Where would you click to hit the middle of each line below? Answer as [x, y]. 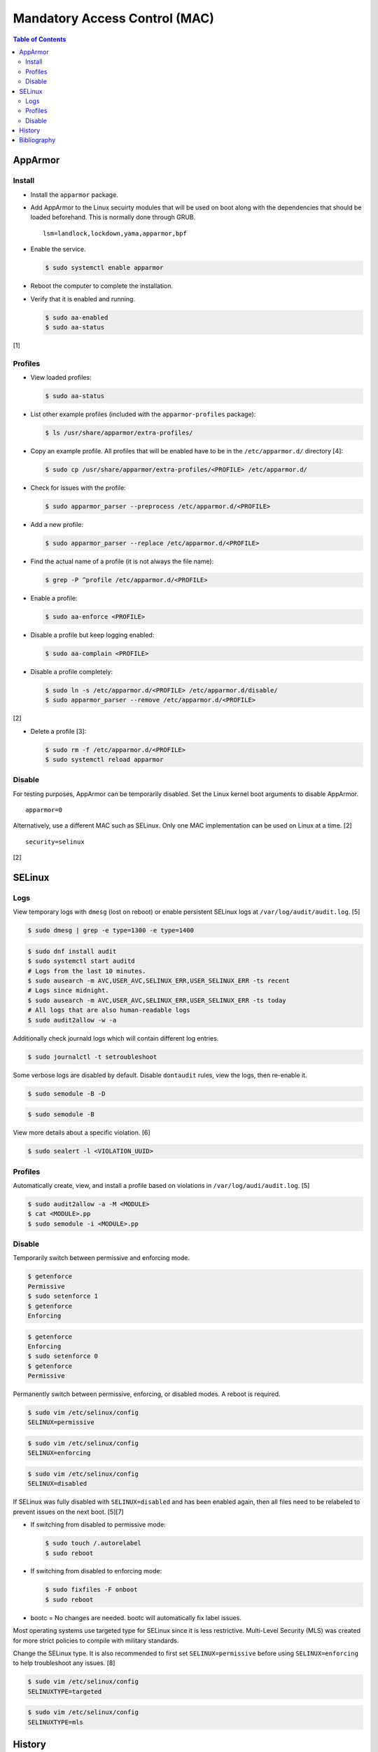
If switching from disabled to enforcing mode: [96, 1571]
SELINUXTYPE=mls [56, 1722]
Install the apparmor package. [74, 194]
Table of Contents [40, 39]
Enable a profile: [54, 598]
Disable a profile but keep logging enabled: [92, 635]
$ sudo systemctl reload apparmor [104, 759]
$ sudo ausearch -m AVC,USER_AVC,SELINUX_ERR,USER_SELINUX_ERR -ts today [157, 1000]
